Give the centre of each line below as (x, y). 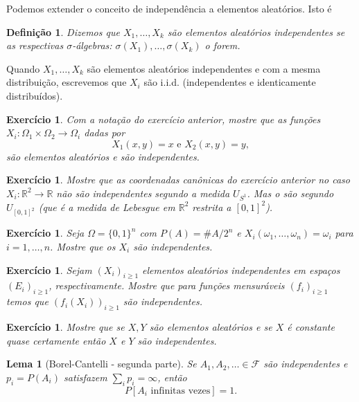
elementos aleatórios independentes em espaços (241, 269)
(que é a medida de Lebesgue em (107, 207)
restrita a (212, 207)
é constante (311, 327)
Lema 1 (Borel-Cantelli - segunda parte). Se (102, 364)
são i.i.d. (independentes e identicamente (230, 82)
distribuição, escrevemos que (67, 82)
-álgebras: (92, 45)
